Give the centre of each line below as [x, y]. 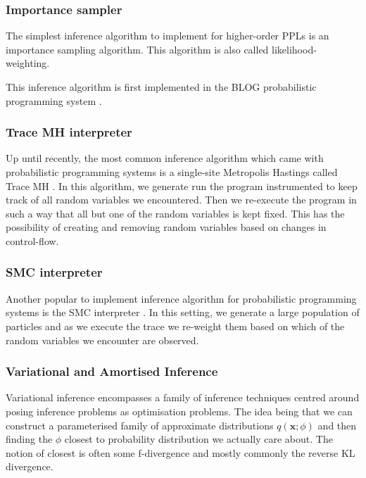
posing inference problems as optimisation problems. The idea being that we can [179, 411]
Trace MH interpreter [69, 132]
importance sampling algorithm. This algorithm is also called [137, 49]
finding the [29, 439]
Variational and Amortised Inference [112, 371]
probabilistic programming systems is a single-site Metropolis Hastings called [172, 172]
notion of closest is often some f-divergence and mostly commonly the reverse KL [181, 452]
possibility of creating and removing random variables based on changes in [166, 227]
